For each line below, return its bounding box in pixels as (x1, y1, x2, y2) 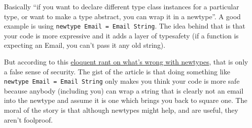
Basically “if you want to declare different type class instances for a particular (4, 1, 239, 11)
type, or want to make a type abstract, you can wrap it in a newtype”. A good (4, 11, 241, 21)
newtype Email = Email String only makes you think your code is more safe (4, 76, 240, 86)
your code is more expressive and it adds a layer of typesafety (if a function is (4, 30, 239, 40)
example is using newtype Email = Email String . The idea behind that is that (4, 21, 246, 31)
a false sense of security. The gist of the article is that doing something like (4, 66, 230, 76)
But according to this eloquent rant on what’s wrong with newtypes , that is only (4, 57, 248, 67)
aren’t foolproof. (4, 114, 53, 125)
